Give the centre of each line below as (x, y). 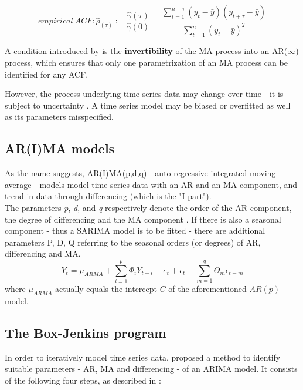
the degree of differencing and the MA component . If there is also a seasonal (143, 219)
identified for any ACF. (47, 74)
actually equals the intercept (106, 289)
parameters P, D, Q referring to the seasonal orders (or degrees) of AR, (133, 242)
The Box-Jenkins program (86, 332)
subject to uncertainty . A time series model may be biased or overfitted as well (148, 105)
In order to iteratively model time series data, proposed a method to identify (143, 357)
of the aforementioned (207, 289)
